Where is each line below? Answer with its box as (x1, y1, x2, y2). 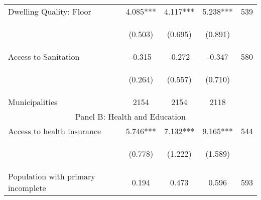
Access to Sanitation (8, 51, 80, 62)
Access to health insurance (8, 125, 101, 137)
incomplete (8, 182, 46, 193)
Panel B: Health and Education (75, 111, 186, 122)
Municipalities (8, 96, 58, 108)
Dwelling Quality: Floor (8, 6, 91, 17)
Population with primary (8, 170, 95, 182)
